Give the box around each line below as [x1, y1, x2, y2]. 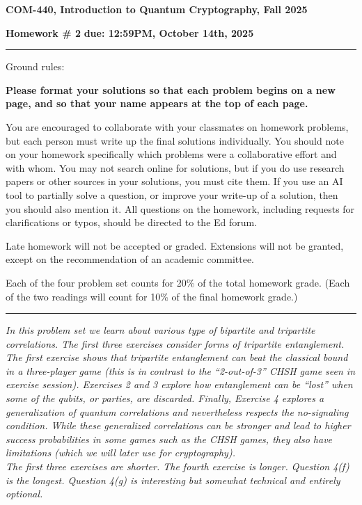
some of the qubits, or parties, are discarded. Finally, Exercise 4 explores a [6, 391, 324, 406]
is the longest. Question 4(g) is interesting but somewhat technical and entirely [6, 472, 340, 487]
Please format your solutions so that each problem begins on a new [6, 82, 336, 97]
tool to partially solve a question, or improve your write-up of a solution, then [6, 187, 338, 202]
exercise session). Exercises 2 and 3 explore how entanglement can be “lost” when [6, 377, 353, 392]
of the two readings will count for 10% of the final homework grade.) [6, 289, 298, 303]
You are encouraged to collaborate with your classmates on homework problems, [6, 119, 349, 134]
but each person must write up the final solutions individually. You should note [6, 133, 344, 147]
